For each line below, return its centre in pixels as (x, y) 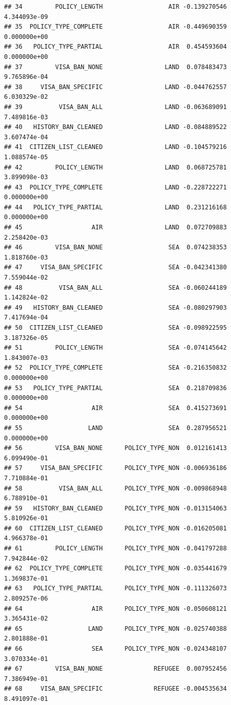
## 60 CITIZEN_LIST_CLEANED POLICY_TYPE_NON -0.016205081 (116, 528)
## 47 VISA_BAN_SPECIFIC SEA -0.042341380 (116, 268)
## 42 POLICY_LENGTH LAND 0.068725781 (116, 167)
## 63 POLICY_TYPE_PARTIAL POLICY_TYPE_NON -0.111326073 (116, 589)
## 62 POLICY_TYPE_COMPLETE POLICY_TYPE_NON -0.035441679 (116, 569)
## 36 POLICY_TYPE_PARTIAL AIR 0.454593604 (116, 47)
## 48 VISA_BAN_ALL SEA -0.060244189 (116, 287)
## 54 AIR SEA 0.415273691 (116, 408)
